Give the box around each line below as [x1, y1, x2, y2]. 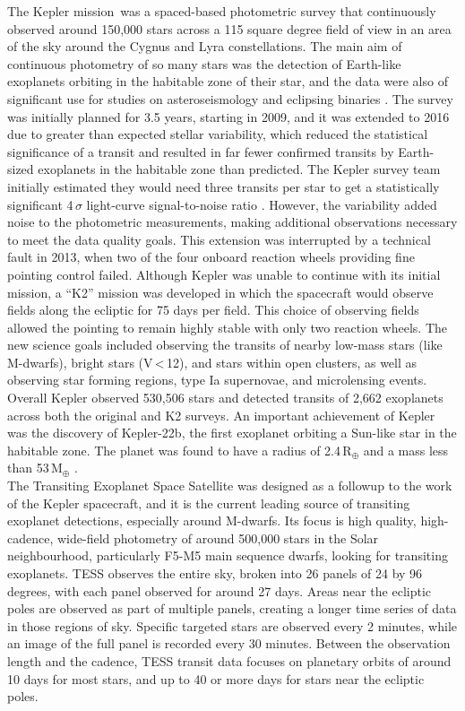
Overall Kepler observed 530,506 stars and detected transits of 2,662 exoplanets [7, 388, 443, 407]
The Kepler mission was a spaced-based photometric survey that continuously [7, 2, 436, 20]
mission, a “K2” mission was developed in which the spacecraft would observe [7, 282, 434, 301]
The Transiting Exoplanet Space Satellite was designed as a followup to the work [7, 476, 452, 495]
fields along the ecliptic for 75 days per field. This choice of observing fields [7, 300, 419, 319]
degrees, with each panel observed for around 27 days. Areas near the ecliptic [7, 581, 432, 600]
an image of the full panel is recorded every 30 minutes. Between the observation [7, 634, 451, 653]
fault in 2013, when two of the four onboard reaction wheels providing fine [7, 247, 415, 266]
